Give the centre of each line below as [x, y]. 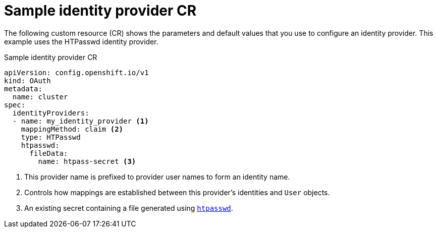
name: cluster [40, 97]
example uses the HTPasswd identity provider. [81, 41]
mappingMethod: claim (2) [72, 129]
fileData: [49, 153]
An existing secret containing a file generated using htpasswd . [129, 208]
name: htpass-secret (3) [87, 161]
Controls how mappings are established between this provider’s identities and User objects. [177, 192]
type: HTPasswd [51, 137]
